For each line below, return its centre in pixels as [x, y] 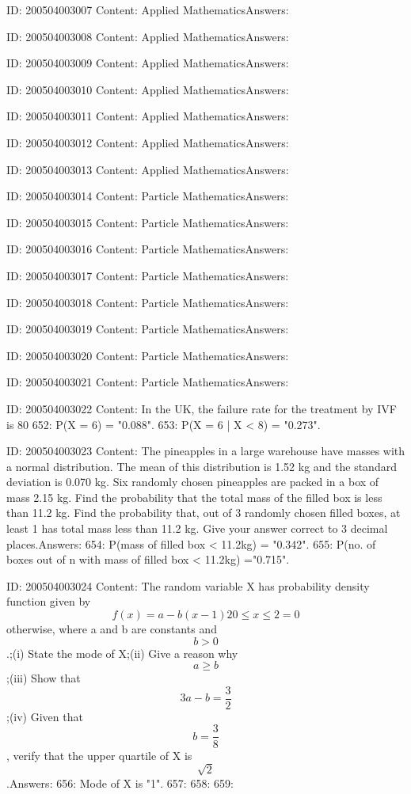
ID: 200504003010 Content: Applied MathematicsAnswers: [148, 89]
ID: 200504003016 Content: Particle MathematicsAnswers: [148, 249]
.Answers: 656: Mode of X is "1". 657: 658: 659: [120, 783]
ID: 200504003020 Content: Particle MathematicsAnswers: [148, 355]
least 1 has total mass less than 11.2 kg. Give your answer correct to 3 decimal [197, 528]
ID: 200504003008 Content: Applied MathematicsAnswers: [148, 36]
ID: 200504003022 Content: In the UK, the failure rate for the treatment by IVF [202, 408]
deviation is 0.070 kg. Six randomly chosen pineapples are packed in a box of [193, 482]
